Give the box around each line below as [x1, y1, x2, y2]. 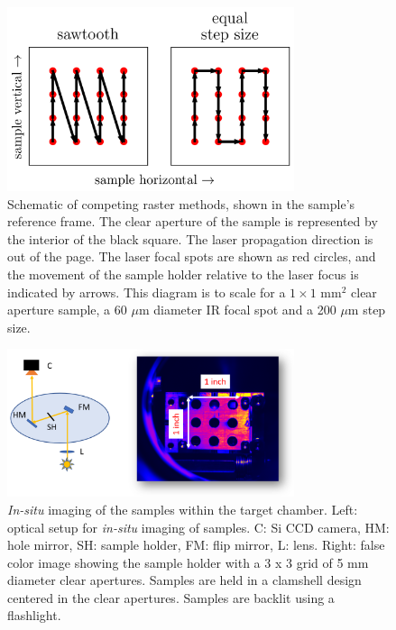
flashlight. [7, 606, 61, 625]
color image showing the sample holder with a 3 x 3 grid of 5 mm [7, 552, 369, 571]
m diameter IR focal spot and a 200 [138, 300, 336, 319]
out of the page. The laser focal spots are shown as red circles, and [7, 247, 376, 266]
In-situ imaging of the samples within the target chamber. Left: [7, 499, 358, 518]
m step [347, 300, 386, 319]
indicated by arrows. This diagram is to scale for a [7, 282, 286, 301]
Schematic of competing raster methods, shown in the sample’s [7, 194, 355, 213]
